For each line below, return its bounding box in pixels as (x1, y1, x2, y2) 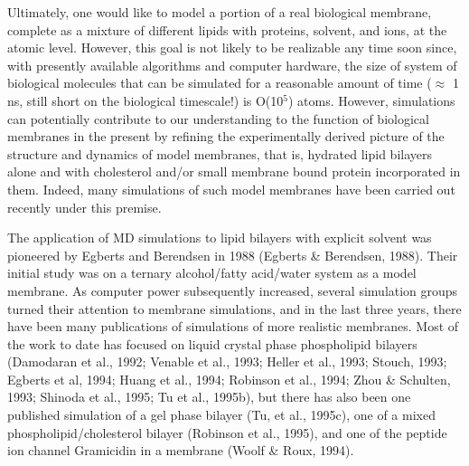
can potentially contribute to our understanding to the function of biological (7, 109, 429, 128)
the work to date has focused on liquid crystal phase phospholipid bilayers (7, 334, 417, 353)
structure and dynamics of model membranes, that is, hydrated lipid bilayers (7, 144, 432, 163)
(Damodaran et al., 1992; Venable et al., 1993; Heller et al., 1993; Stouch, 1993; (7, 352, 447, 371)
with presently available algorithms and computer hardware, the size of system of (7, 55, 457, 74)
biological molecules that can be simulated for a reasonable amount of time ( (7, 73, 432, 92)
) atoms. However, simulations (287, 90, 455, 109)
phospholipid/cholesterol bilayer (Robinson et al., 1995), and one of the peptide (7, 423, 447, 442)
